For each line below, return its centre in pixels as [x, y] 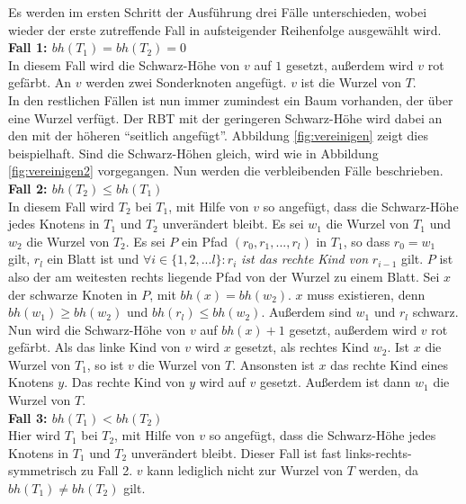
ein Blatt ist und [93, 259]
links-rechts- [379, 452]
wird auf [222, 382]
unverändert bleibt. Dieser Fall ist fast [236, 452]
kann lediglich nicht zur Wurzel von [245, 470]
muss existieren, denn [366, 294]
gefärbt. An [40, 82]
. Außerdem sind [306, 312]
